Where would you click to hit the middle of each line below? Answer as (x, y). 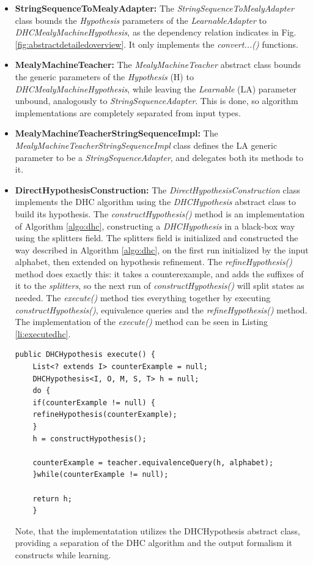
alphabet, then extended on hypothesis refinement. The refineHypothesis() (154, 262)
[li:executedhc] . (43, 333)
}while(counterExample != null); (101, 475)
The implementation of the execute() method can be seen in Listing (142, 322)
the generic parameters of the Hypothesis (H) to (104, 76)
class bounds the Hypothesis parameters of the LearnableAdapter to (141, 20)
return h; (52, 499)
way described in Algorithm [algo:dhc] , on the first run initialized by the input (162, 249)
